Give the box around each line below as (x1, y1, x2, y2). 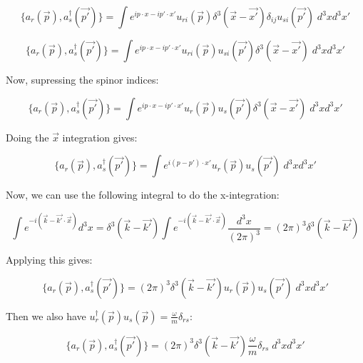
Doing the (6, 129, 49, 144)
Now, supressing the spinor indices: (6, 72, 159, 86)
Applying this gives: (6, 252, 93, 267)
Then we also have (6, 308, 86, 323)
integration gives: (62, 129, 138, 144)
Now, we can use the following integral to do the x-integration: (6, 187, 280, 202)
